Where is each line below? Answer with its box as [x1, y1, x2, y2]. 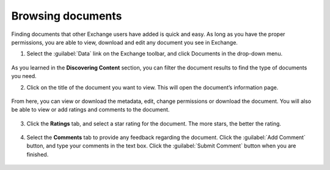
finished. [26, 151, 49, 158]
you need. [11, 73, 37, 80]
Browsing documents [11, 9, 122, 23]
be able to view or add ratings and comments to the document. [11, 106, 170, 113]
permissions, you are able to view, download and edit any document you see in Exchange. [11, 38, 238, 46]
